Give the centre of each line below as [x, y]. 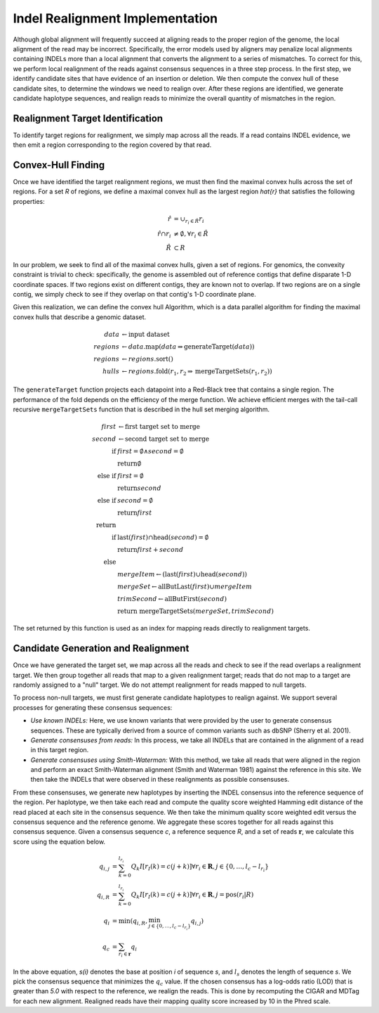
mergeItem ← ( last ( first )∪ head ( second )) [182, 574]
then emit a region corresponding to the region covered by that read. [112, 145]
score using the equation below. [59, 841]
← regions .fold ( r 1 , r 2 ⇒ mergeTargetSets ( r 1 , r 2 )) [197, 372]
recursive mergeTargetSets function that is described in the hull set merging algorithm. [141, 409]
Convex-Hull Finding [59, 165]
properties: [29, 201]
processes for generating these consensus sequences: [93, 707]
